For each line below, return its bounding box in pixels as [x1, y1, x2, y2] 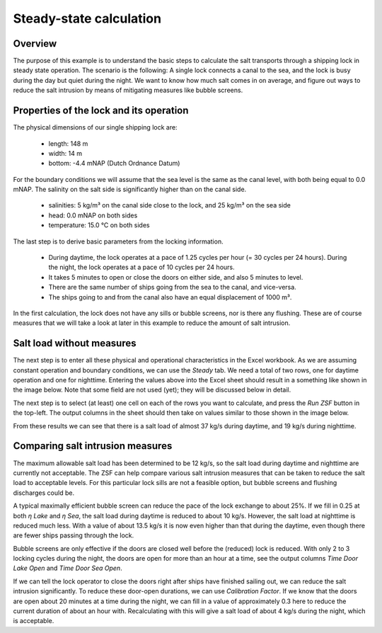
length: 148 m [48, 139, 88, 148]
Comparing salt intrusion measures [13, 440, 173, 452]
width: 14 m [48, 149, 83, 157]
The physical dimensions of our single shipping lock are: [13, 123, 178, 132]
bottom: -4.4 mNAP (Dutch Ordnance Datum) [48, 159, 180, 168]
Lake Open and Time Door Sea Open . [13, 564, 123, 573]
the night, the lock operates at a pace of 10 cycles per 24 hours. [48, 263, 235, 272]
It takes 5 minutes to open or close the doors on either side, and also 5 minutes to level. [48, 273, 303, 281]
